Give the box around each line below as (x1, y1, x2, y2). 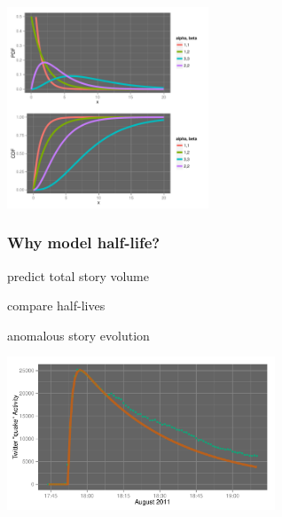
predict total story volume (7, 266, 149, 285)
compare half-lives (7, 296, 106, 315)
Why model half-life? (7, 231, 161, 254)
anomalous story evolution (7, 325, 150, 344)
